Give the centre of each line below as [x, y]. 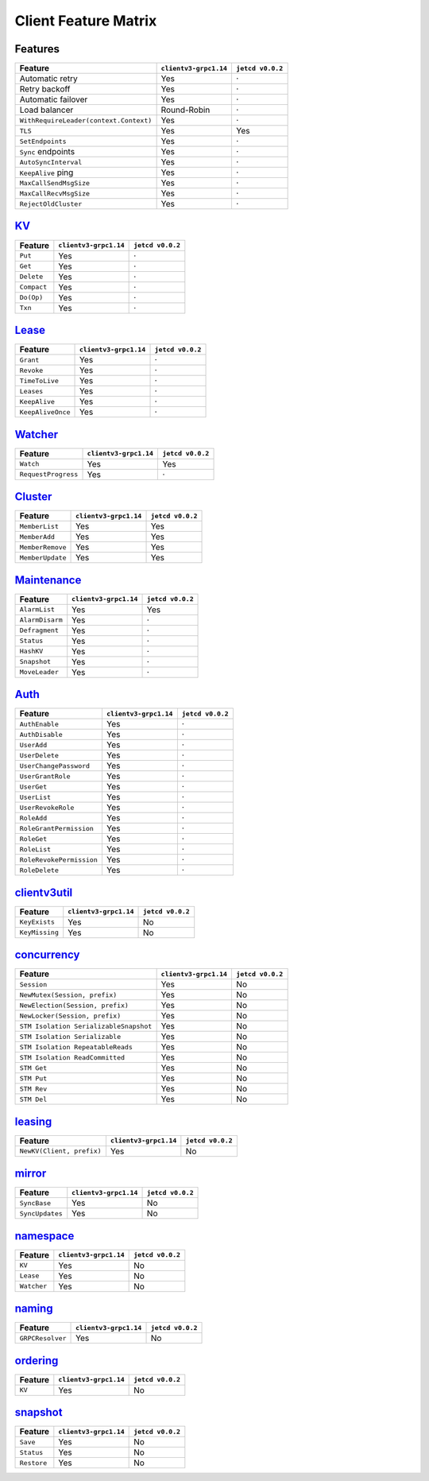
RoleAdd [33, 818]
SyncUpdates [41, 1213]
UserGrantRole [45, 776]
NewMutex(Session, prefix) [68, 995]
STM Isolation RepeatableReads [76, 1047]
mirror [31, 1174]
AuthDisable [41, 734]
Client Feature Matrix [86, 21]
